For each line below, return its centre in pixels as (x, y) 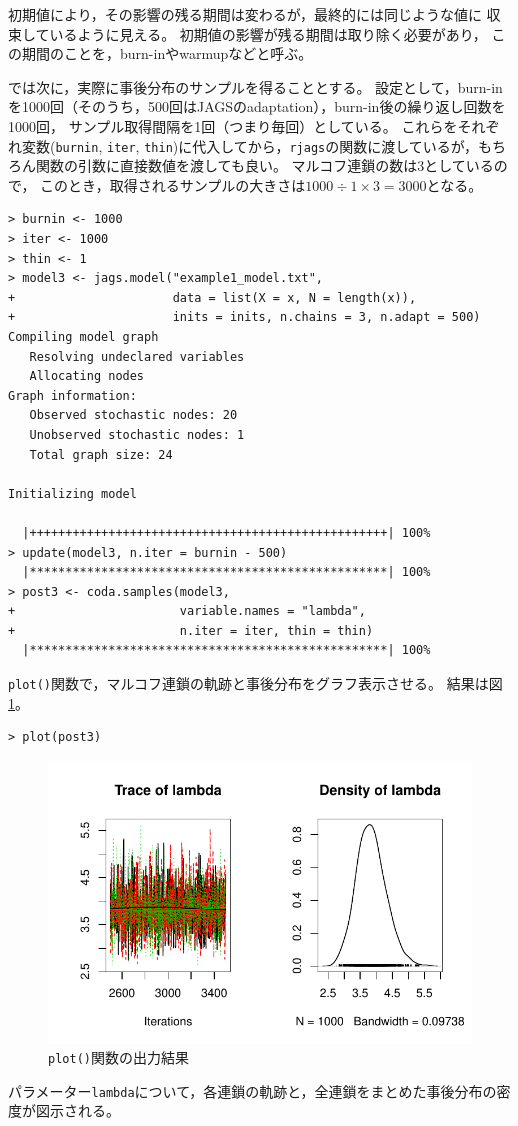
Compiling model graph (83, 336)
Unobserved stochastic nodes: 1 (137, 434)
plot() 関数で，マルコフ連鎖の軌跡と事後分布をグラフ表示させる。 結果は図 (255, 683)
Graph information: (72, 395)
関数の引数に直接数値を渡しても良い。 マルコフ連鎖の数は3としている (264, 165)
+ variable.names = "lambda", (187, 611)
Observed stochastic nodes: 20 (133, 415)
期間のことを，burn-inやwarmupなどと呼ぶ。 (167, 53)
